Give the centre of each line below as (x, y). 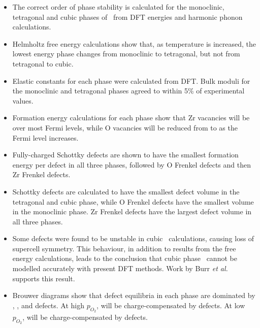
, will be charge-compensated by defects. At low (171, 305)
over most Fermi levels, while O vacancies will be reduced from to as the (125, 127)
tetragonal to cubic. (43, 63)
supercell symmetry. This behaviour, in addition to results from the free (124, 248)
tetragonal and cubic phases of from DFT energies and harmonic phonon (127, 17)
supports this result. (44, 278)
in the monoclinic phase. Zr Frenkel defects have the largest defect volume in (132, 211)
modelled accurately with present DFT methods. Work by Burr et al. (120, 268)
